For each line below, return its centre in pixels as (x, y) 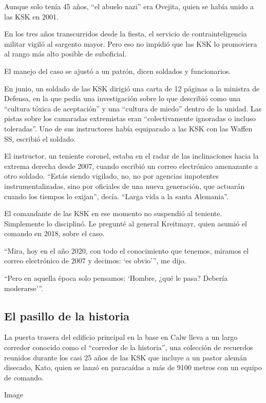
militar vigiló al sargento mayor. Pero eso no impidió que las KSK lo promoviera (131, 43)
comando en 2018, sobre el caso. (54, 233)
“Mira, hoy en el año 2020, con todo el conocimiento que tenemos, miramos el (127, 250)
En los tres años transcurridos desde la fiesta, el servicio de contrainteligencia (126, 34)
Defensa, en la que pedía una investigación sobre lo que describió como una (122, 98)
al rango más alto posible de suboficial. (65, 54)
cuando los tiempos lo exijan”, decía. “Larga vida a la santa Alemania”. (116, 196)
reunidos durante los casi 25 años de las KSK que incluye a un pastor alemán (126, 357)
